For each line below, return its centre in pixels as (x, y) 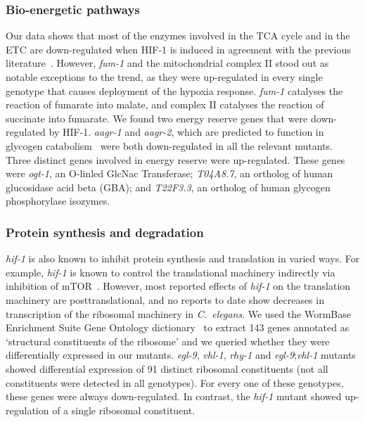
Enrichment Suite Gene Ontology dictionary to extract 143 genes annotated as (178, 327)
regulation (27, 410)
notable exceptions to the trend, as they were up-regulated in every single (164, 77)
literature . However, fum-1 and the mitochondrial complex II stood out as (167, 63)
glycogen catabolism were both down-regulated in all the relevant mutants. (169, 145)
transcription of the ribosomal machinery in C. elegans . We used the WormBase (178, 313)
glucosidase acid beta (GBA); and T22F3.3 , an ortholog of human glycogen (168, 187)
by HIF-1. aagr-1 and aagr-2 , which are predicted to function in (186, 132)
